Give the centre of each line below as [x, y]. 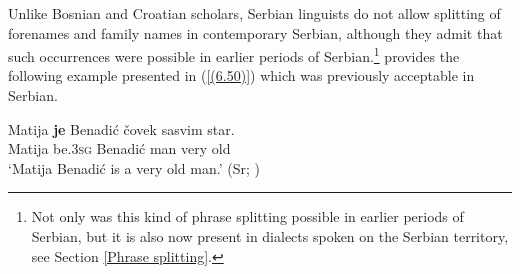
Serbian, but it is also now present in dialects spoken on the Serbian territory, [270, 236]
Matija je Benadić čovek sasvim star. [121, 128]
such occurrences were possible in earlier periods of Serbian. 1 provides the [234, 54]
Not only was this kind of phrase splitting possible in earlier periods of [247, 216]
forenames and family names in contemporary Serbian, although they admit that [255, 32]
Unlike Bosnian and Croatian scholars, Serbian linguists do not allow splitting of [254, 13]
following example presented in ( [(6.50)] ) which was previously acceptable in [241, 75]
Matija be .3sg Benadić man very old [119, 148]
